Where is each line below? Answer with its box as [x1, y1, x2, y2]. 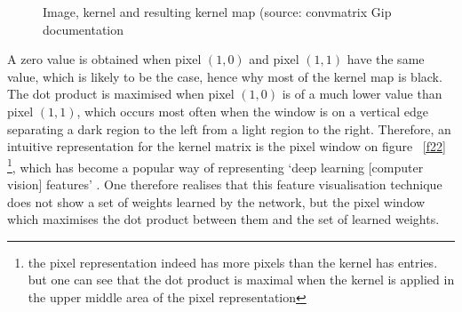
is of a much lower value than [282, 84, 442, 103]
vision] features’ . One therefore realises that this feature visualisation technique [7, 175, 442, 193]
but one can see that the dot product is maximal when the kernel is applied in [28, 270, 455, 289]
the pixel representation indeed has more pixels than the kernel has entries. [28, 252, 438, 271]
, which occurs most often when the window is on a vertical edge [76, 101, 428, 120]
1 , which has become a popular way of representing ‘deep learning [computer [7, 155, 424, 176]
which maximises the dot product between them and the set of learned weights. [7, 210, 440, 228]
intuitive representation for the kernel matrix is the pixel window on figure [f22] [7, 137, 446, 156]
